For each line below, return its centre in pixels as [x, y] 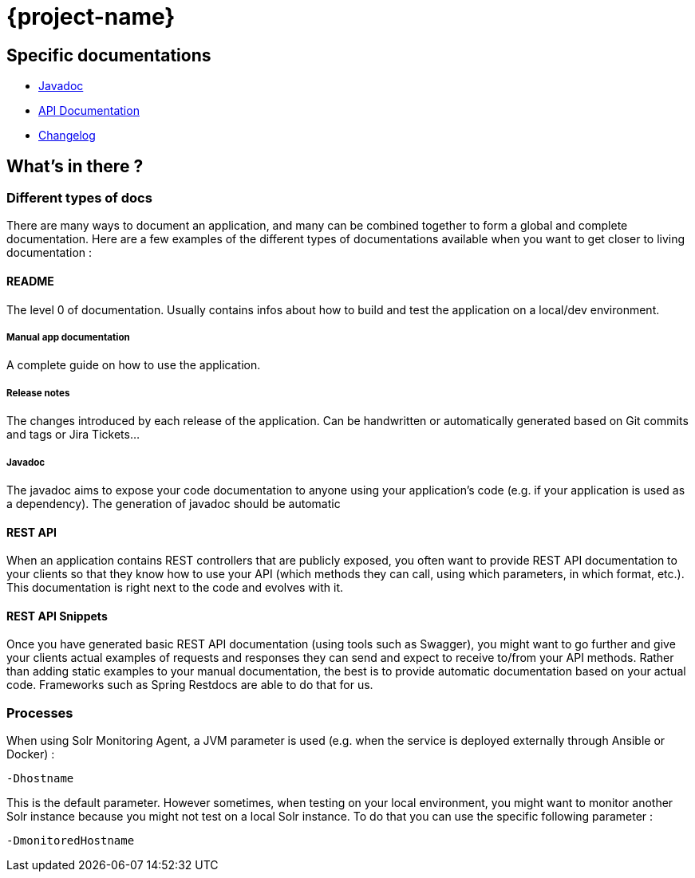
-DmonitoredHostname [71, 841]
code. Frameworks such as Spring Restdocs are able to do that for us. [190, 685]
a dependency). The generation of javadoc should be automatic [174, 503]
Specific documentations [109, 55]
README [30, 281]
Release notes [38, 393]
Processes [40, 713]
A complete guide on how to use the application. [134, 365]
